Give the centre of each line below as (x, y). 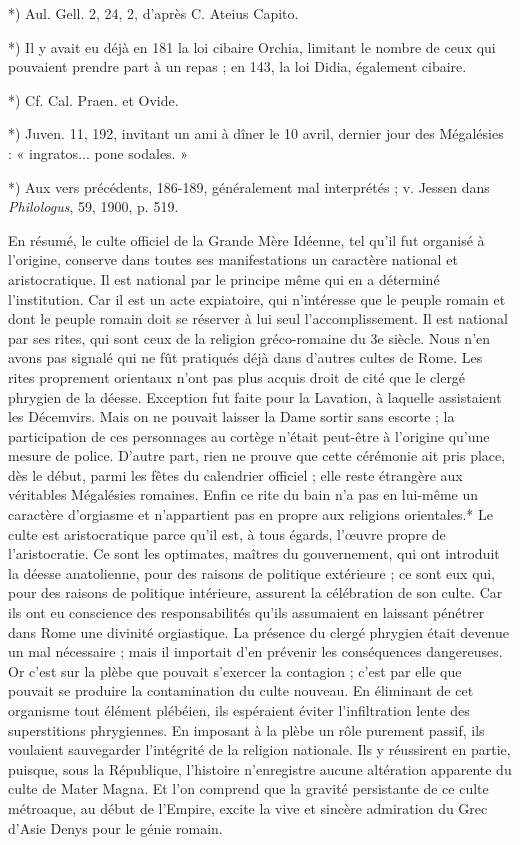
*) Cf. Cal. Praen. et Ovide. (93, 99)
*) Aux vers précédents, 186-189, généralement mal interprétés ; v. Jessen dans (249, 186)
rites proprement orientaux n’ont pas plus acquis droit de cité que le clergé (237, 376)
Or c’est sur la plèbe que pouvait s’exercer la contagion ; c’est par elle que (235, 670)
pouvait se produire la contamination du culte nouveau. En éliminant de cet (241, 690)
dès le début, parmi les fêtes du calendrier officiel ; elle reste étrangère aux (235, 474)
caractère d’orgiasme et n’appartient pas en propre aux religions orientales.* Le (250, 514)
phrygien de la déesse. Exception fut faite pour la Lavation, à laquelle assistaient (255, 396)
